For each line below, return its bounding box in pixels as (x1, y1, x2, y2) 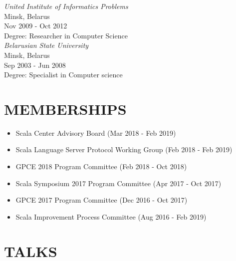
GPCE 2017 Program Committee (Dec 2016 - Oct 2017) (15, 195, 188, 205)
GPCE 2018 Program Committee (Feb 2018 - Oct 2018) (15, 161, 187, 172)
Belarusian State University (4, 40, 89, 50)
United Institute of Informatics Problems (4, 1, 128, 11)
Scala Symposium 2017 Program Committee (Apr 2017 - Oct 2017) (15, 178, 222, 188)
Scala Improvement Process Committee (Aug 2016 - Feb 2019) (15, 211, 207, 222)
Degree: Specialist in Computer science (4, 69, 123, 80)
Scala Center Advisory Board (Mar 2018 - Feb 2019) (15, 127, 176, 138)
